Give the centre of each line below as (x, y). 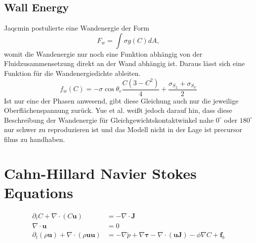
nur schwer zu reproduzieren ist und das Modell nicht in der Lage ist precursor (123, 129)
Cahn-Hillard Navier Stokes (100, 173)
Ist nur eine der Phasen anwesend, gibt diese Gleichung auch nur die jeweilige (121, 100)
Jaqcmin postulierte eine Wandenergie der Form (77, 28)
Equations (39, 192)
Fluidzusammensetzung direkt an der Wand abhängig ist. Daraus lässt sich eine (125, 63)
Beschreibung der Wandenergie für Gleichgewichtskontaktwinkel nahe (109, 120)
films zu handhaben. (35, 139)
